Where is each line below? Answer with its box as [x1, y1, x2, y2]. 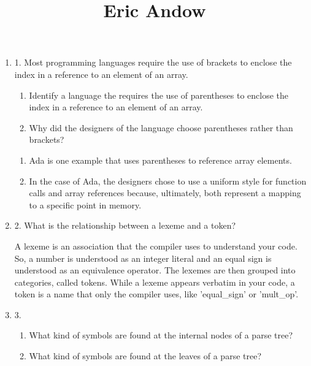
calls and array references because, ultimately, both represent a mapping [29, 186, 301, 199]
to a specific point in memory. [29, 198, 142, 211]
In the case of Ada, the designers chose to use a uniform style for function [29, 174, 307, 187]
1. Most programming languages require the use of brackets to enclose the [14, 56, 292, 69]
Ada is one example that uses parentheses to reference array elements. [29, 153, 292, 166]
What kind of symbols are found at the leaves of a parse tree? [29, 349, 261, 362]
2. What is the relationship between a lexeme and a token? [14, 219, 236, 232]
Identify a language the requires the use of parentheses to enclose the [29, 88, 289, 101]
